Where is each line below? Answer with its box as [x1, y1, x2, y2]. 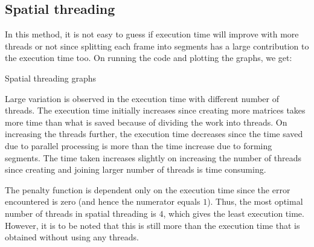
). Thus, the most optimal [207, 195, 303, 208]
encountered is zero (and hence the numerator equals [5, 195, 200, 208]
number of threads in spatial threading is [5, 207, 156, 219]
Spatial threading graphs [5, 71, 97, 84]
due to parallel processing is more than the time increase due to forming [5, 139, 272, 152]
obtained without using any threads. [5, 231, 139, 243]
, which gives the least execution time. [163, 207, 304, 219]
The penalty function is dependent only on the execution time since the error [5, 183, 290, 196]
